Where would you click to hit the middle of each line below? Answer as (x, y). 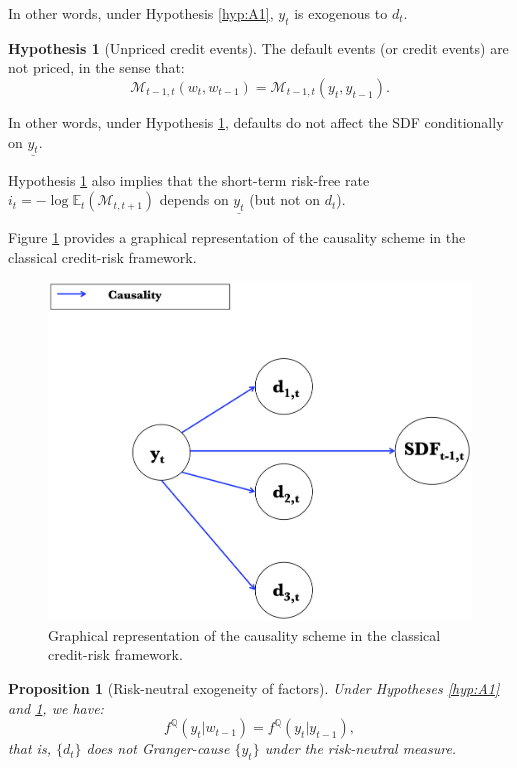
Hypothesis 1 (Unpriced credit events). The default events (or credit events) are (258, 47)
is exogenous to (341, 13)
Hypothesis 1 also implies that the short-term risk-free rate (189, 179)
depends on (194, 199)
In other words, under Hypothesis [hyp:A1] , (141, 13)
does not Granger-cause (158, 748)
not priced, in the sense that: (96, 67)
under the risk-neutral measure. (360, 748)
